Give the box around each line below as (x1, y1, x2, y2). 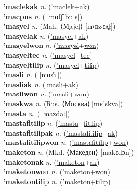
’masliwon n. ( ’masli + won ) (3, 89, 89, 99)
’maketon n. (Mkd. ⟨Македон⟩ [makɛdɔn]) (3, 146, 134, 157)
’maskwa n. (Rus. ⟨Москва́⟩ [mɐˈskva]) (3, 98, 123, 108)
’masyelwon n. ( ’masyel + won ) (3, 40, 99, 50)
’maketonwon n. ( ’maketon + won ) (3, 166, 110, 177)
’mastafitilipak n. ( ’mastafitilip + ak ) (3, 127, 118, 138)
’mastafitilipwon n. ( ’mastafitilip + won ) (3, 137, 129, 147)
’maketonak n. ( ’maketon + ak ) (3, 156, 100, 167)
